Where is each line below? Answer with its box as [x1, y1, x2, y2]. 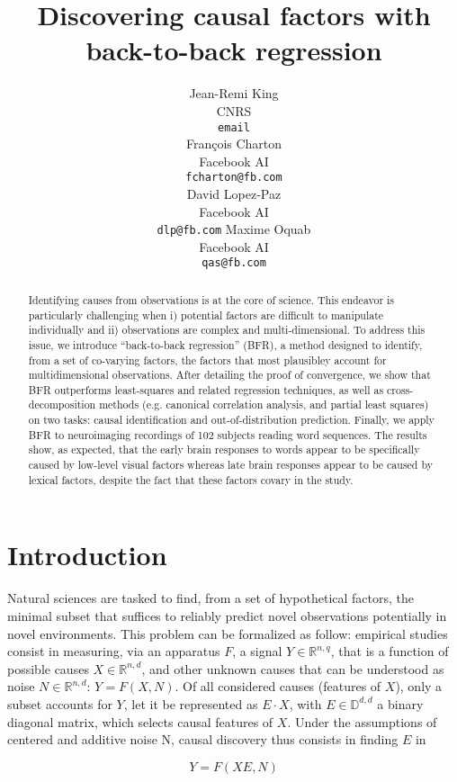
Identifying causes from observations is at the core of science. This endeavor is [28, 292, 395, 307]
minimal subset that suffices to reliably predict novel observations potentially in [7, 606, 447, 625]
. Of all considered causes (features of [175, 677, 381, 696]
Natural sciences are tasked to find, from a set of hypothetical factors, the [7, 589, 415, 607]
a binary [377, 694, 424, 713]
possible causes [7, 659, 89, 678]
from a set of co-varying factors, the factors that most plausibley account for [28, 352, 387, 367]
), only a [395, 677, 443, 696]
